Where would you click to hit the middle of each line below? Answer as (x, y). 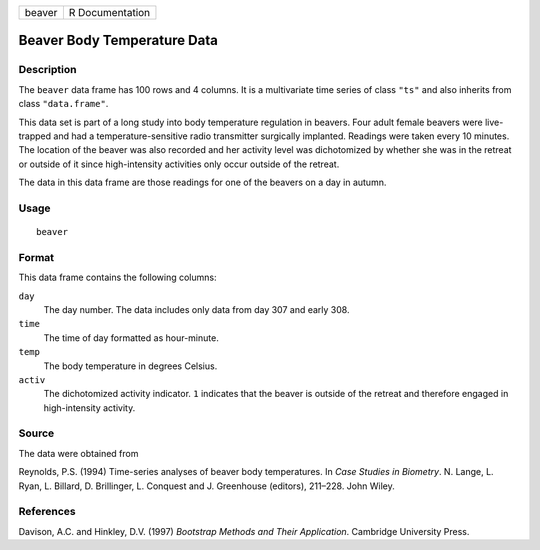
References (47, 512)
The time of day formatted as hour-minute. (131, 337)
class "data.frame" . (63, 104)
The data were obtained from (78, 453)
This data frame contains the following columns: (117, 277)
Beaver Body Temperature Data (118, 40)
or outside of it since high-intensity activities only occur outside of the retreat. (179, 164)
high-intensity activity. (89, 407)
